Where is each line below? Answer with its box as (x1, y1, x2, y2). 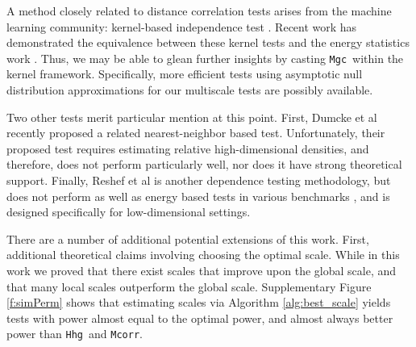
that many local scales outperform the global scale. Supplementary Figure (6, 278, 372, 295)
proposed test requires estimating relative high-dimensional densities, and (6, 140, 369, 157)
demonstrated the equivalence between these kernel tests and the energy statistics (6, 34, 410, 51)
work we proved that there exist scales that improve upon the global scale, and (6, 261, 397, 278)
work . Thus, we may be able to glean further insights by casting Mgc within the (6, 49, 404, 66)
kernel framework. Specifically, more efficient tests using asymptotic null (6, 65, 363, 82)
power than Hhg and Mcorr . (6, 325, 143, 342)
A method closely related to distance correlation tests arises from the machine (6, 2, 392, 19)
